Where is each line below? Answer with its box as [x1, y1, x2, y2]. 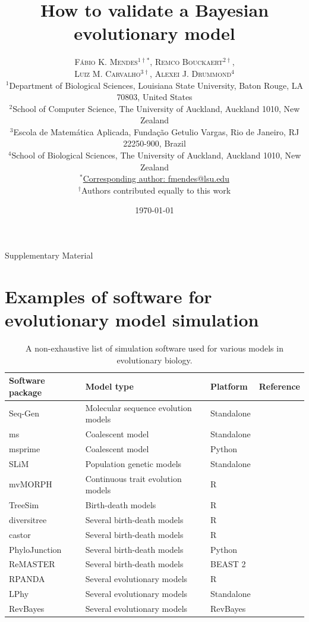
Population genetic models [85, 457, 182, 469]
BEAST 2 [210, 558, 246, 570]
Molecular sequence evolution [85, 401, 192, 413]
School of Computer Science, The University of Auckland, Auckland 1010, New [12, 102, 300, 114]
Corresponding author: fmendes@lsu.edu [83, 172, 229, 185]
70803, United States [116, 91, 193, 103]
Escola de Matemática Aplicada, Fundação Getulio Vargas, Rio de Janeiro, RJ [13, 125, 299, 138]
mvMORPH [9, 478, 52, 490]
